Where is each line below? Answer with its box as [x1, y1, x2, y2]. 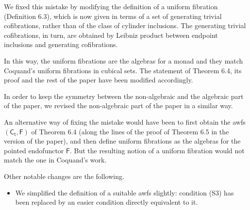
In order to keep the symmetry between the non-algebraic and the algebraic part [4, 91, 244, 101]
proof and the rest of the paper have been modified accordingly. [4, 75, 193, 85]
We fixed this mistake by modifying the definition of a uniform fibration [4, 1, 218, 11]
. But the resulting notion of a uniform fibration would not [69, 145, 245, 155]
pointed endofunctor [4, 145, 64, 155]
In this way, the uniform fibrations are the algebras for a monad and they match [4, 55, 243, 65]
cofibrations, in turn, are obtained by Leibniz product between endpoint [4, 30, 218, 40]
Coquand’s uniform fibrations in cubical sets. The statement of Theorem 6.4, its [4, 65, 242, 75]
